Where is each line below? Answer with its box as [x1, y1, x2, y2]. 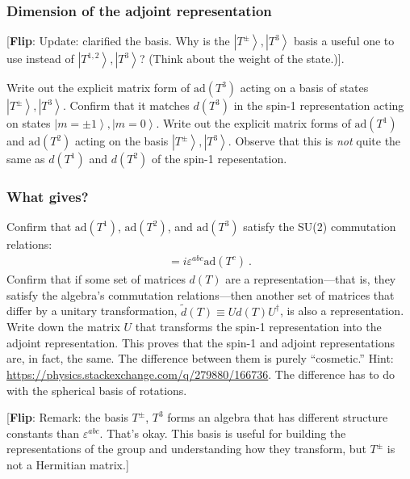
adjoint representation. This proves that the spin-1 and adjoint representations [6, 334, 395, 351]
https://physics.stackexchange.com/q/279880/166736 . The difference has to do [6, 365, 395, 382]
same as [6, 150, 45, 167]
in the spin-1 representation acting [233, 97, 404, 114]
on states [6, 115, 51, 132]
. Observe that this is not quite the [228, 132, 401, 149]
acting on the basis [75, 132, 169, 149]
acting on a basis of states [240, 79, 369, 96]
